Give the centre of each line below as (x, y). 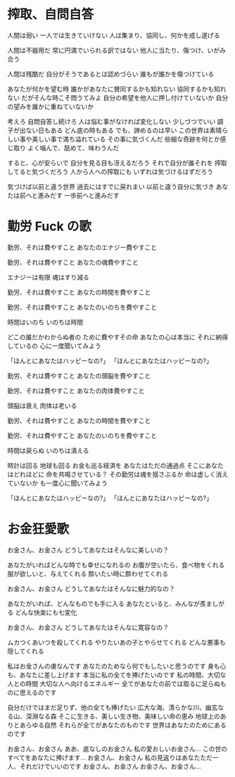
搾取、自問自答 (51, 14)
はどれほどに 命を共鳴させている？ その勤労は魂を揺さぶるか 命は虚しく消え (118, 474)
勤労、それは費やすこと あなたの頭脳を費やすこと (79, 375)
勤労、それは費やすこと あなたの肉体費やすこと (76, 391)
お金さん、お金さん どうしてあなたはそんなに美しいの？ (88, 550)
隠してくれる (26, 651)
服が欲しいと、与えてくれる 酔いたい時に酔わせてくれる (88, 574)
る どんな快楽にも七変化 (42, 612)
